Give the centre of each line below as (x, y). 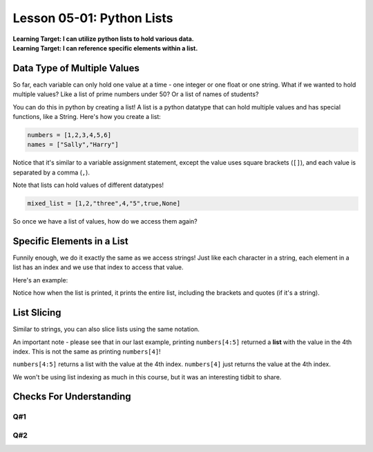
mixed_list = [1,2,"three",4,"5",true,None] (104, 204)
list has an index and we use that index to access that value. (98, 267)
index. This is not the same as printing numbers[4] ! (87, 351)
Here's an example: (40, 280)
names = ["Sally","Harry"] (73, 145)
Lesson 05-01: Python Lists (93, 18)
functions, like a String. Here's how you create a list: (87, 117)
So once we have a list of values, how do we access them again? (105, 222)
